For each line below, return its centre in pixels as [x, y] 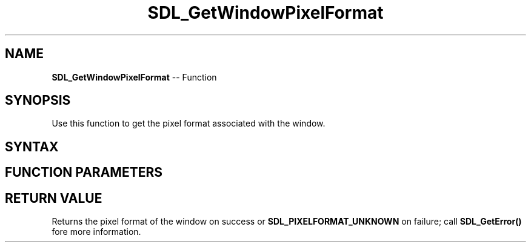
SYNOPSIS [38, 100]
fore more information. [96, 232]
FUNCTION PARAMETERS [84, 173]
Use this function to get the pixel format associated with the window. [189, 123]
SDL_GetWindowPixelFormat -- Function [134, 77]
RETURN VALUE [54, 198]
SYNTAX [32, 147]
